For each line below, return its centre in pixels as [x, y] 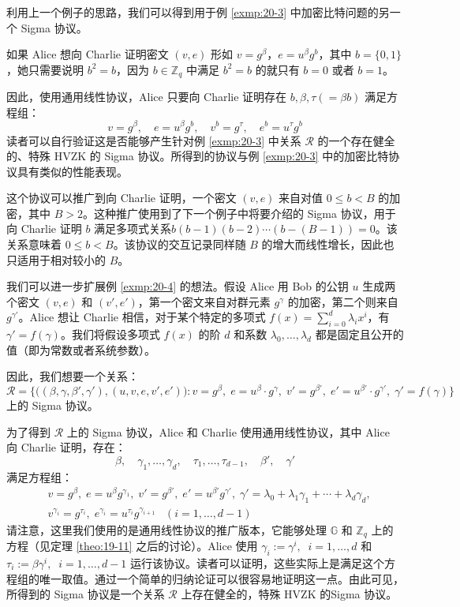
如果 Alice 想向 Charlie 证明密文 [88, 54]
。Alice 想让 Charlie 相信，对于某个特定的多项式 [142, 317]
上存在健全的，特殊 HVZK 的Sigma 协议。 [289, 594]
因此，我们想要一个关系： [73, 376]
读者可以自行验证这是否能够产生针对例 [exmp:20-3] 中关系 [154, 140]
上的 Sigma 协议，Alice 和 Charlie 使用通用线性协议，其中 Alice [228, 431]
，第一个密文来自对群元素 [204, 301]
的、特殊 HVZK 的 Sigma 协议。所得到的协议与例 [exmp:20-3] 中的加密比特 [198, 156]
